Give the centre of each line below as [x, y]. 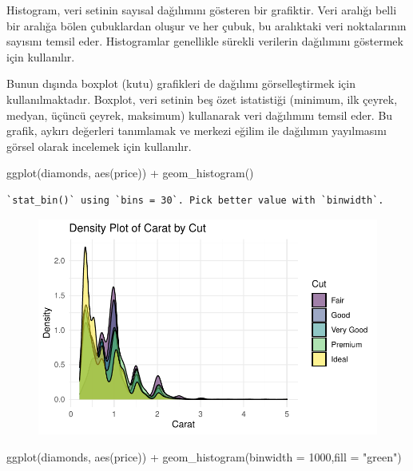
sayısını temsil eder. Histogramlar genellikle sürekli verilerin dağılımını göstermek [205, 41]
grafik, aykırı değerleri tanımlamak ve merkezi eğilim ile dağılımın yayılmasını [197, 131]
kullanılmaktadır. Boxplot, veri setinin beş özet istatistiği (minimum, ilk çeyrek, [202, 99]
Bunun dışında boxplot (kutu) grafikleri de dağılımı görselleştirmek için [181, 83]
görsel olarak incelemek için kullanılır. [99, 146]
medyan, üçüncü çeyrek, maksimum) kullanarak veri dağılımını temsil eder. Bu [200, 115]
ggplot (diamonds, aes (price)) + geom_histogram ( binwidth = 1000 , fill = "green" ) [204, 456]
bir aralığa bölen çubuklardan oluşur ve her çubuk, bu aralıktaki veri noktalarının [206, 25]
